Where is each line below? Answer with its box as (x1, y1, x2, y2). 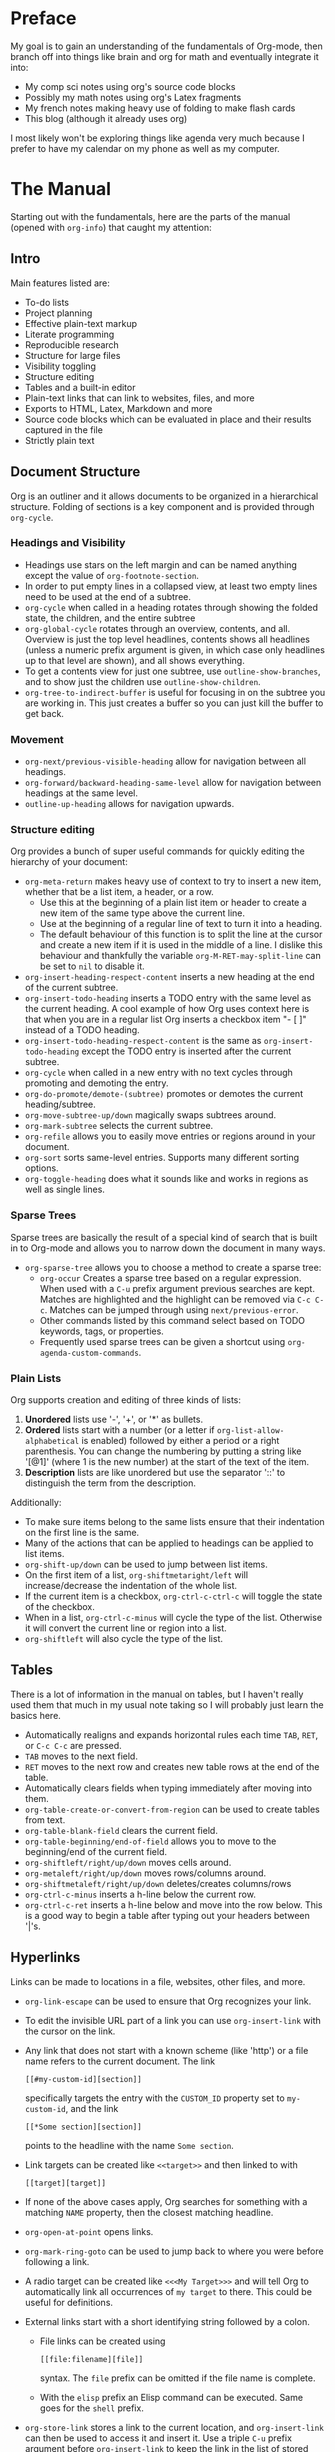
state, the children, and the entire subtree (24, 612, 196, 624)
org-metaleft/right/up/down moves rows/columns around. (24, 1867, 267, 1879)
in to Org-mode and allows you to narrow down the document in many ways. (10, 1242, 326, 1254)
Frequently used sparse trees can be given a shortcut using (39, 1335, 286, 1347)
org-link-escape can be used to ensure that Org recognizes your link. (24, 1995, 312, 2007)
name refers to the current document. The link (24, 2055, 216, 2067)
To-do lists (24, 296, 70, 308)
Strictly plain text (24, 434, 95, 446)
